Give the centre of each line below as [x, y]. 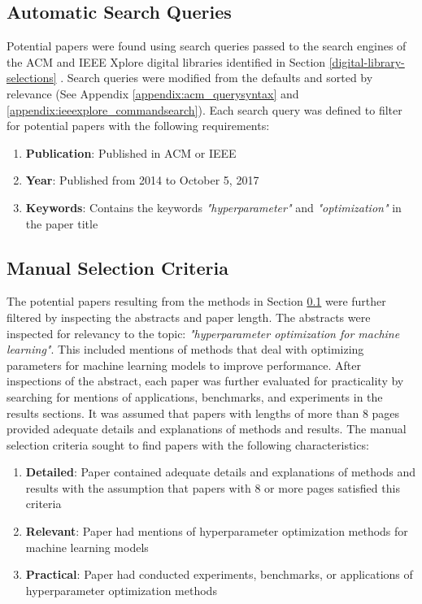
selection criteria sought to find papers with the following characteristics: [188, 444]
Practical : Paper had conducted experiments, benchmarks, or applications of [219, 574]
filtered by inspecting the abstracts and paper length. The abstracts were [189, 317]
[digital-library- [367, 61]
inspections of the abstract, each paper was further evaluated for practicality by [205, 381]
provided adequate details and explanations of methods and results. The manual [207, 429]
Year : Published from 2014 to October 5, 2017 [142, 180]
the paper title [62, 223]
